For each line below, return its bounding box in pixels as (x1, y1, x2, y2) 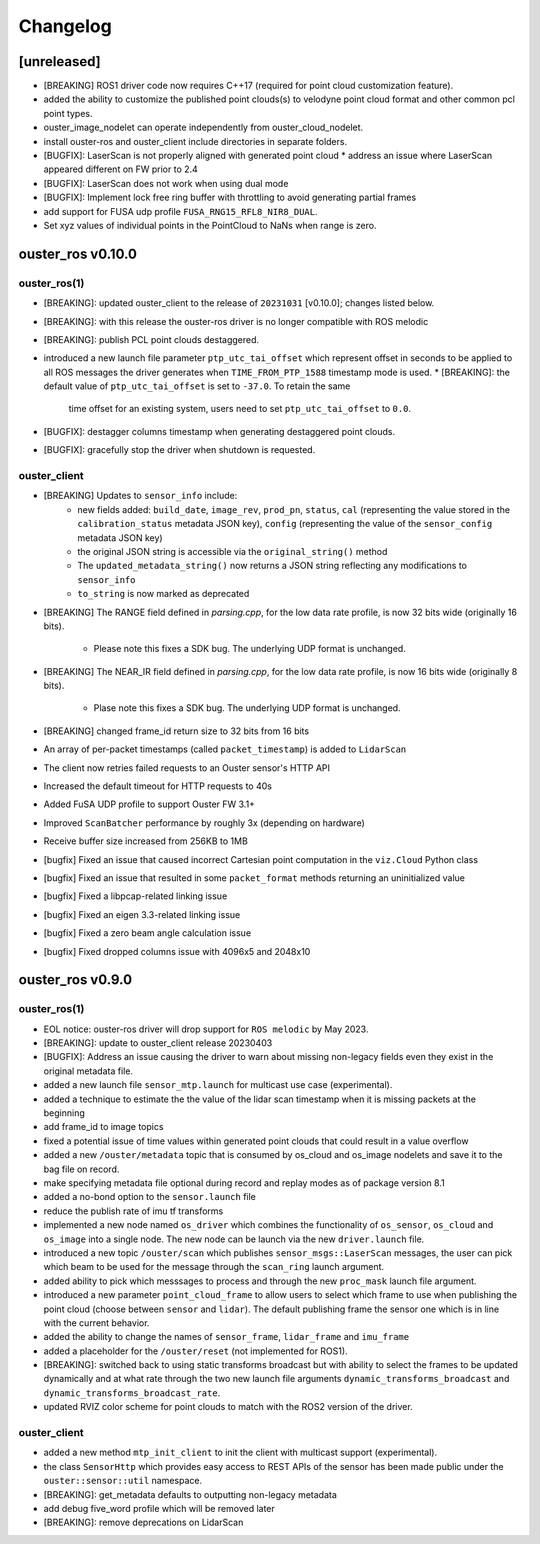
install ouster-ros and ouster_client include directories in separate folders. (43, 135, 348, 147)
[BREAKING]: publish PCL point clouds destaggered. (43, 333, 260, 345)
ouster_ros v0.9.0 (18, 971, 133, 989)
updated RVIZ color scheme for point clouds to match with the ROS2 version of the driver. (43, 1401, 414, 1413)
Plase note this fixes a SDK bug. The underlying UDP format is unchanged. (93, 702, 401, 714)
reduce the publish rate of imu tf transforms (43, 1205, 224, 1217)
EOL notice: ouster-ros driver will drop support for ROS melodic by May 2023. (43, 1023, 369, 1035)
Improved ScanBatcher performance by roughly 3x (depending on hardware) (43, 816, 365, 829)
